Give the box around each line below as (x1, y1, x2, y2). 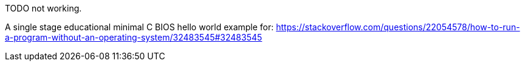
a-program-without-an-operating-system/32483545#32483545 (5, 32, 262, 42)
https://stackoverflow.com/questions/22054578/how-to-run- (276, 22, 520, 32)
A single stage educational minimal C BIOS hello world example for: (5, 22, 274, 32)
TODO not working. (5, 3, 82, 13)
